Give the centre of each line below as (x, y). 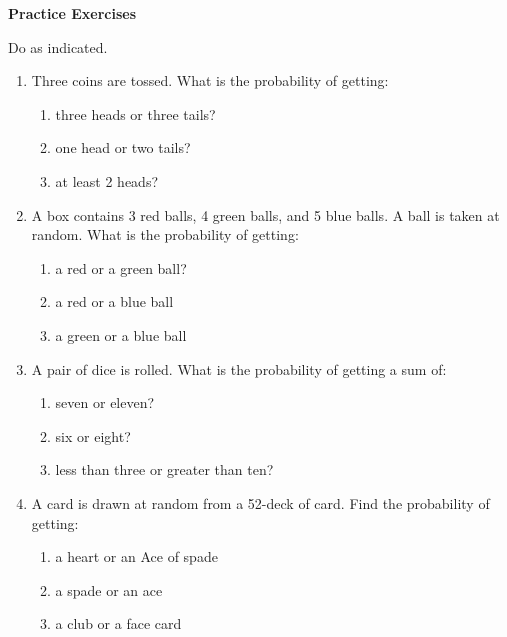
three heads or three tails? (135, 113)
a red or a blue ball (114, 301)
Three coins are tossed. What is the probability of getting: (210, 80)
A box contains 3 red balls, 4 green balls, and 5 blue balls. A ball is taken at (265, 214)
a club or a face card (118, 623)
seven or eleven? (105, 402)
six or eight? (93, 435)
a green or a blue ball (121, 334)
